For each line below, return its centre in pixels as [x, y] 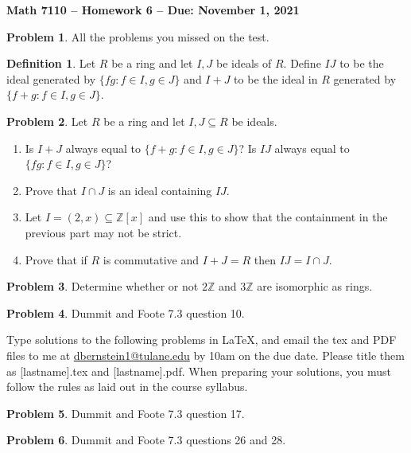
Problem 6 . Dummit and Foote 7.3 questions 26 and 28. [146, 440]
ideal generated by [51, 78]
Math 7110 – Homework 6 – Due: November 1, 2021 [153, 10]
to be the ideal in [276, 78]
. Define [302, 63]
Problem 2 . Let [47, 121]
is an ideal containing [160, 190]
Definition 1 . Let [51, 63]
